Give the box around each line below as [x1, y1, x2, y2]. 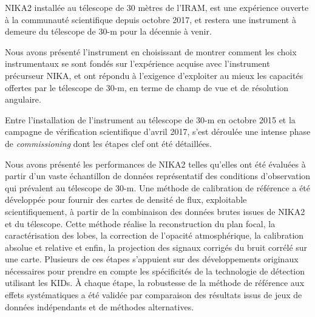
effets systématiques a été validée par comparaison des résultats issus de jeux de [5, 288, 302, 301]
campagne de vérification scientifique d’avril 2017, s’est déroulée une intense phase [5, 125, 311, 138]
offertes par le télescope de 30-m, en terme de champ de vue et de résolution [5, 81, 288, 94]
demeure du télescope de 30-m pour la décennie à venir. [5, 25, 212, 38]
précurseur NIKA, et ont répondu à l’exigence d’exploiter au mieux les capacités [5, 69, 303, 81]
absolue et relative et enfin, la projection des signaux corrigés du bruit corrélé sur [5, 240, 308, 253]
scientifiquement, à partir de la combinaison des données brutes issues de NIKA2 [5, 205, 305, 217]
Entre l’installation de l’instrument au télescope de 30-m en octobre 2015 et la [5, 113, 296, 126]
